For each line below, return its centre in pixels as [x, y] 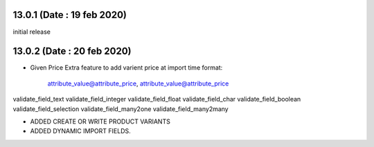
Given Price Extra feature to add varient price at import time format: [126, 68]
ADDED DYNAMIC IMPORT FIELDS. [80, 131]
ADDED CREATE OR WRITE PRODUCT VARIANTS [100, 121]
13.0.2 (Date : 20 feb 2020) [72, 51]
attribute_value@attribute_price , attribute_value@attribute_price [138, 84]
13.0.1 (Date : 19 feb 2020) [70, 15]
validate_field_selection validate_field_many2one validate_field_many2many [121, 109]
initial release [32, 32]
